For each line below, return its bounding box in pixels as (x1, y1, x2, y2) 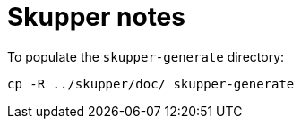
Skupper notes (7, 2, 185, 32)
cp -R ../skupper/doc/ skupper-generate (7, 76, 295, 91)
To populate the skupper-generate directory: (7, 48, 285, 64)
